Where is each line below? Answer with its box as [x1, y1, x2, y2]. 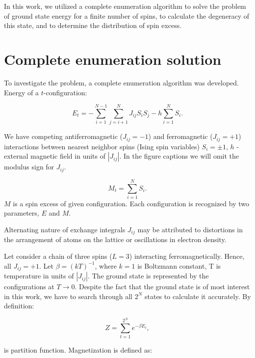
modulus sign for [4, 162, 54, 172]
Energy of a [4, 87, 39, 97]
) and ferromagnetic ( [148, 131, 213, 141]
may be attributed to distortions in [137, 224, 243, 235]
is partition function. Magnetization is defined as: [4, 344, 153, 355]
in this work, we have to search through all [4, 291, 132, 301]
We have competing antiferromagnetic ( [4, 131, 123, 141]
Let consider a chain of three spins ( [4, 251, 112, 261]
